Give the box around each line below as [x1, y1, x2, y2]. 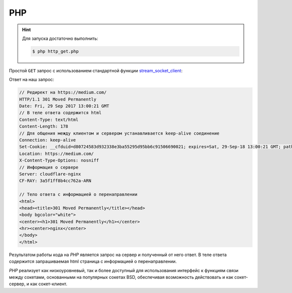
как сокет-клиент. [30, 281, 68, 287]
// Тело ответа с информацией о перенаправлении [19, 192, 138, 197]
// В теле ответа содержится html [19, 110, 102, 116]
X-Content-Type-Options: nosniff [19, 158, 99, 163]
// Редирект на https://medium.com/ [19, 90, 107, 95]
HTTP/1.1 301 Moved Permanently [19, 96, 97, 102]
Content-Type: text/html [19, 117, 79, 122]
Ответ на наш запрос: [9, 77, 55, 83]
